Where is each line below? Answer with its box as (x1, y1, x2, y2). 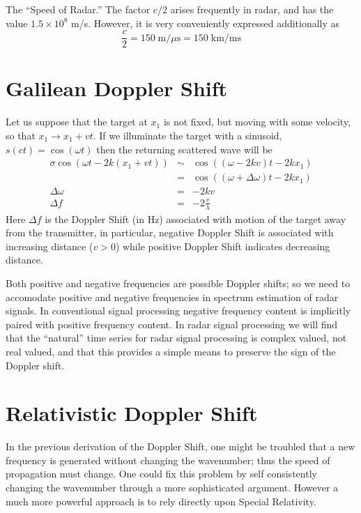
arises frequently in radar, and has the (170, 2, 334, 16)
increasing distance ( (6, 238, 93, 253)
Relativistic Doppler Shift (6, 399, 258, 427)
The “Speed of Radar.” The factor (6, 2, 151, 16)
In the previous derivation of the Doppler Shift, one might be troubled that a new (6, 439, 355, 454)
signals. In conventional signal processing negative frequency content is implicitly (6, 303, 351, 318)
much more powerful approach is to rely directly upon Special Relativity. (6, 493, 316, 508)
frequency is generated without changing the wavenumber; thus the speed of (6, 452, 330, 467)
